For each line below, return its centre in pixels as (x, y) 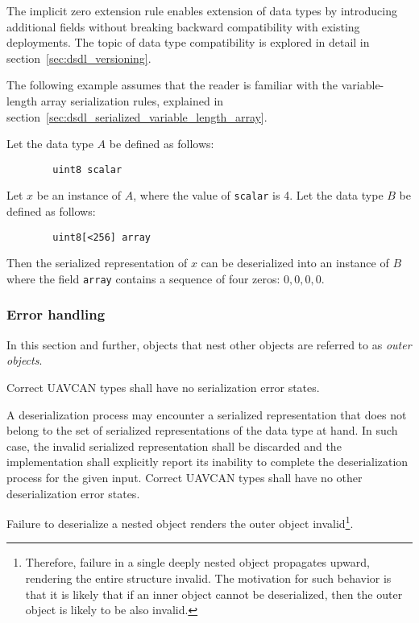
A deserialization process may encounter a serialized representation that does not (207, 414)
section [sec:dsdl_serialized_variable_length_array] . (137, 116)
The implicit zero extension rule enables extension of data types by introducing (202, 10)
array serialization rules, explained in (132, 100)
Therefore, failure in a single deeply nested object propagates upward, (197, 562)
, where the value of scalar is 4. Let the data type (258, 195)
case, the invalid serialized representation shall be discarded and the (174, 446)
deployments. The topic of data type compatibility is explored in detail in (188, 42)
